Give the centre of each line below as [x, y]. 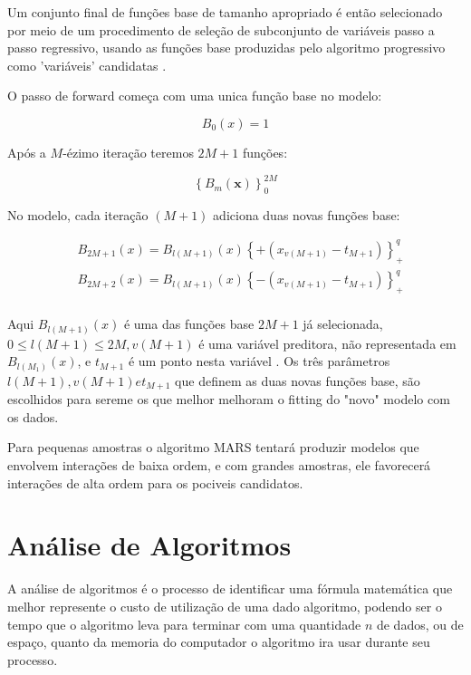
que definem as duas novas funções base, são [298, 380]
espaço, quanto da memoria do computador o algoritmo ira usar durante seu [219, 642]
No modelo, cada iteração [78, 214]
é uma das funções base [189, 324]
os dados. [33, 416]
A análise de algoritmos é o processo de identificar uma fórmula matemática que [230, 588]
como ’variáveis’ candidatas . [87, 65]
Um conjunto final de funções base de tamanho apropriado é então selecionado [225, 12]
